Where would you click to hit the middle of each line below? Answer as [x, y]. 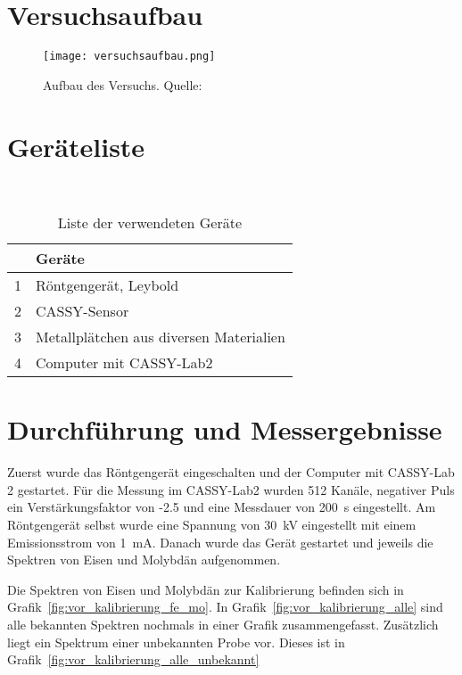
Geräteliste [76, 146]
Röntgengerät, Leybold [107, 285]
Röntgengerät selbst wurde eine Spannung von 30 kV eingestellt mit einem [212, 524]
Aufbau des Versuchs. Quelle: [123, 84]
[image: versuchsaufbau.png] [129, 57]
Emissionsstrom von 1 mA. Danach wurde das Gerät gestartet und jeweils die [220, 542]
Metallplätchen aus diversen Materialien [161, 337]
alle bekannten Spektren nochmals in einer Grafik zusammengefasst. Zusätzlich [223, 624]
